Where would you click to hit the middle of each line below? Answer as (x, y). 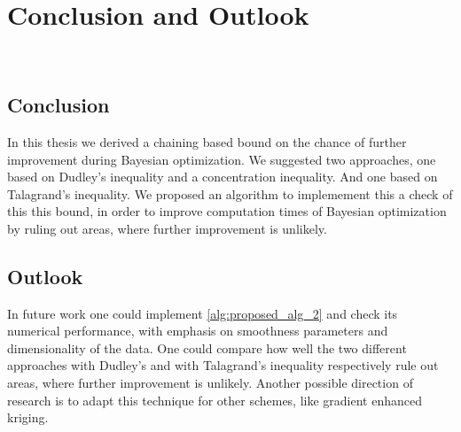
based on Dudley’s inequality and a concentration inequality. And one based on (223, 177)
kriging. (28, 417)
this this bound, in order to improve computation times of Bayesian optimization (227, 211)
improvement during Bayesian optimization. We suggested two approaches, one (222, 159)
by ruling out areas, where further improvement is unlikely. (167, 228)
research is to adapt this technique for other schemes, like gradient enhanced (215, 400)
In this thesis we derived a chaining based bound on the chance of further (207, 141)
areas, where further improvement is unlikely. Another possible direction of (210, 383)
